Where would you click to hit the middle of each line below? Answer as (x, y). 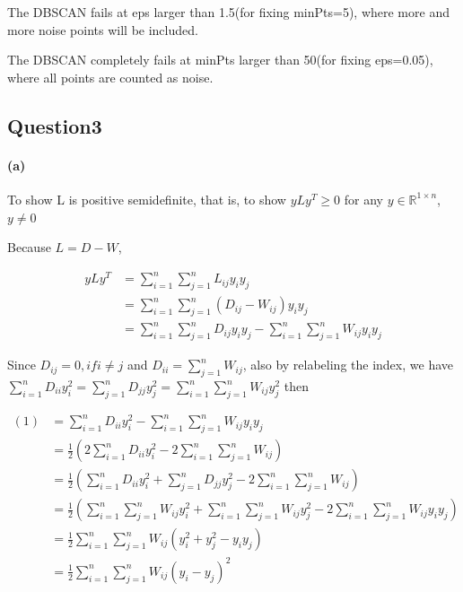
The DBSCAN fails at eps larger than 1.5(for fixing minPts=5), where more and (228, 12)
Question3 (55, 125)
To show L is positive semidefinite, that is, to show (147, 199)
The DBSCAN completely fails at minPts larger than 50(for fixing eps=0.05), (220, 60)
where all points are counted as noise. (110, 77)
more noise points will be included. (103, 29)
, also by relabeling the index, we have (348, 365)
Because (29, 247)
